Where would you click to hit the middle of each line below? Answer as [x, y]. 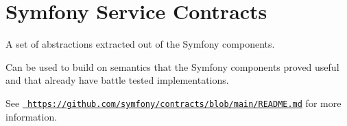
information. [32, 116]
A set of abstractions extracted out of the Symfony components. [140, 44]
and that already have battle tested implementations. [117, 80]
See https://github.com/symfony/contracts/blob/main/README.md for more [173, 103]
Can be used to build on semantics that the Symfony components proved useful [172, 66]
